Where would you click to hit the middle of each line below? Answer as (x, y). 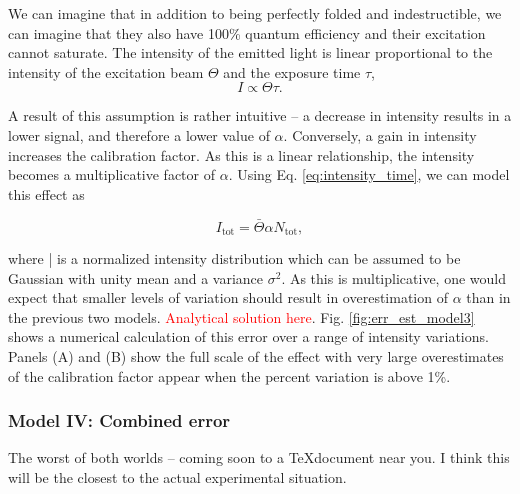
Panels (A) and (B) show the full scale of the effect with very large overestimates (256, 355)
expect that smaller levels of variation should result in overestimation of (228, 297)
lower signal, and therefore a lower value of (139, 134)
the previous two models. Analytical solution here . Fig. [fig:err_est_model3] (241, 316)
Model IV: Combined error (119, 420)
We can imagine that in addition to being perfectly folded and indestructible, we (255, 13)
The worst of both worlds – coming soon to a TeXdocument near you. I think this (259, 457)
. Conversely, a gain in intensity (380, 134)
